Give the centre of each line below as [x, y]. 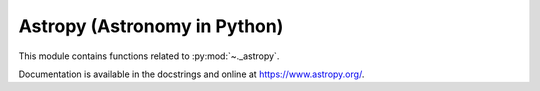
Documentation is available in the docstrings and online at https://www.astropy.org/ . [191, 74]
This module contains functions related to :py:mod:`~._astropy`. [149, 56]
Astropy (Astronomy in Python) [151, 26]
